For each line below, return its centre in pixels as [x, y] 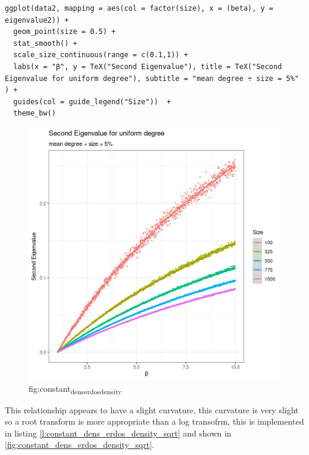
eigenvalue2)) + [37, 20]
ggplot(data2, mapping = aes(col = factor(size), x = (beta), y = [139, 8]
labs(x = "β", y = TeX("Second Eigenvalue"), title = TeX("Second [148, 66]
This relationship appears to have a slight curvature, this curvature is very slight [152, 409]
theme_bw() [35, 113]
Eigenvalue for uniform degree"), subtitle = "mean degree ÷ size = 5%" [152, 78]
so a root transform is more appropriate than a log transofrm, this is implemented [154, 421]
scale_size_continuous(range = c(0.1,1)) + [101, 55]
